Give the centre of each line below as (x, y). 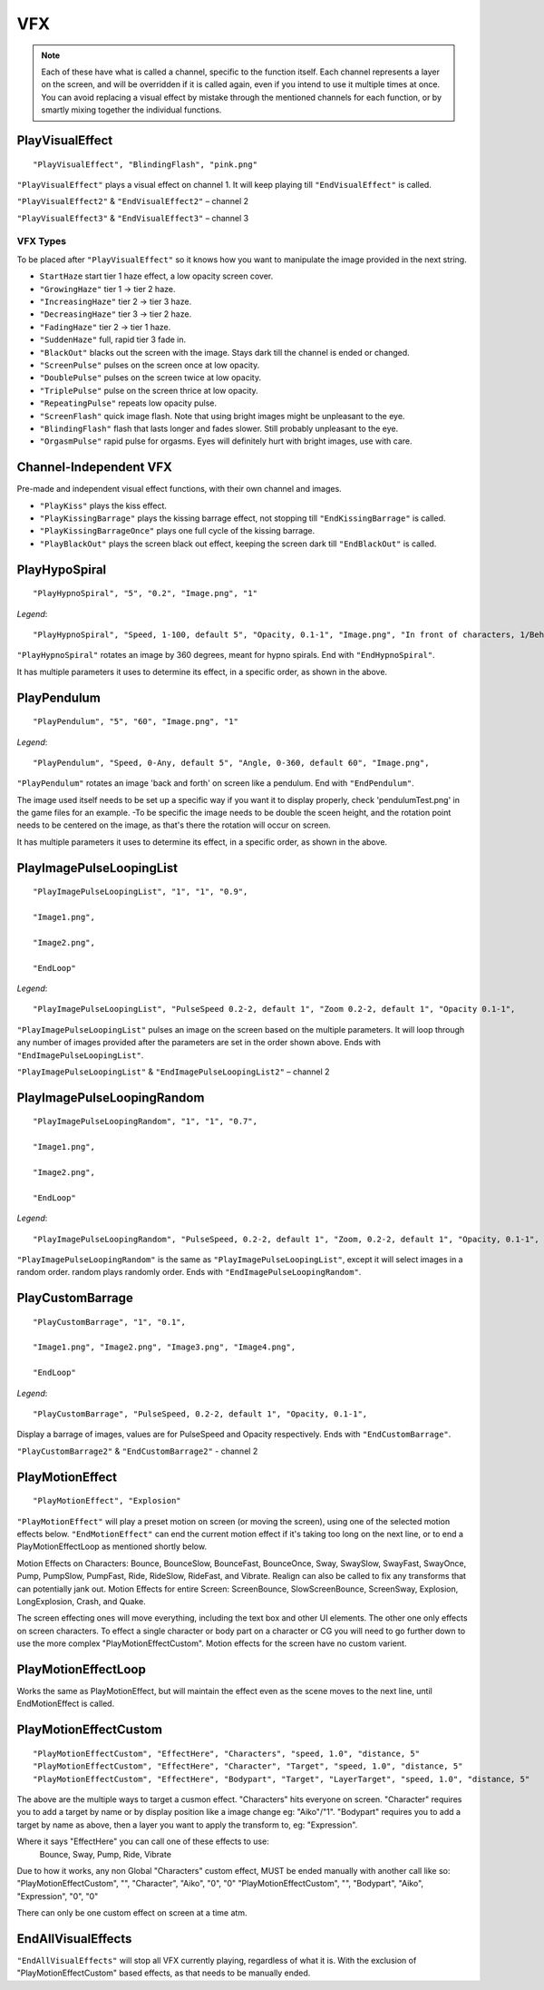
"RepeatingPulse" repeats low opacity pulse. (128, 403)
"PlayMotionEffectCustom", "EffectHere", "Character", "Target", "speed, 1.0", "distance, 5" (248, 1766)
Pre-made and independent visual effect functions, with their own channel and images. (179, 489)
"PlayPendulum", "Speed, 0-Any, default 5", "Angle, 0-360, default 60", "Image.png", (231, 763)
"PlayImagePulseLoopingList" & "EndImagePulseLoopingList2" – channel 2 (173, 1072)
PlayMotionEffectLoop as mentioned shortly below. (112, 1546)
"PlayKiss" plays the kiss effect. (103, 505)
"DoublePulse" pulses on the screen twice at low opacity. (151, 377)
